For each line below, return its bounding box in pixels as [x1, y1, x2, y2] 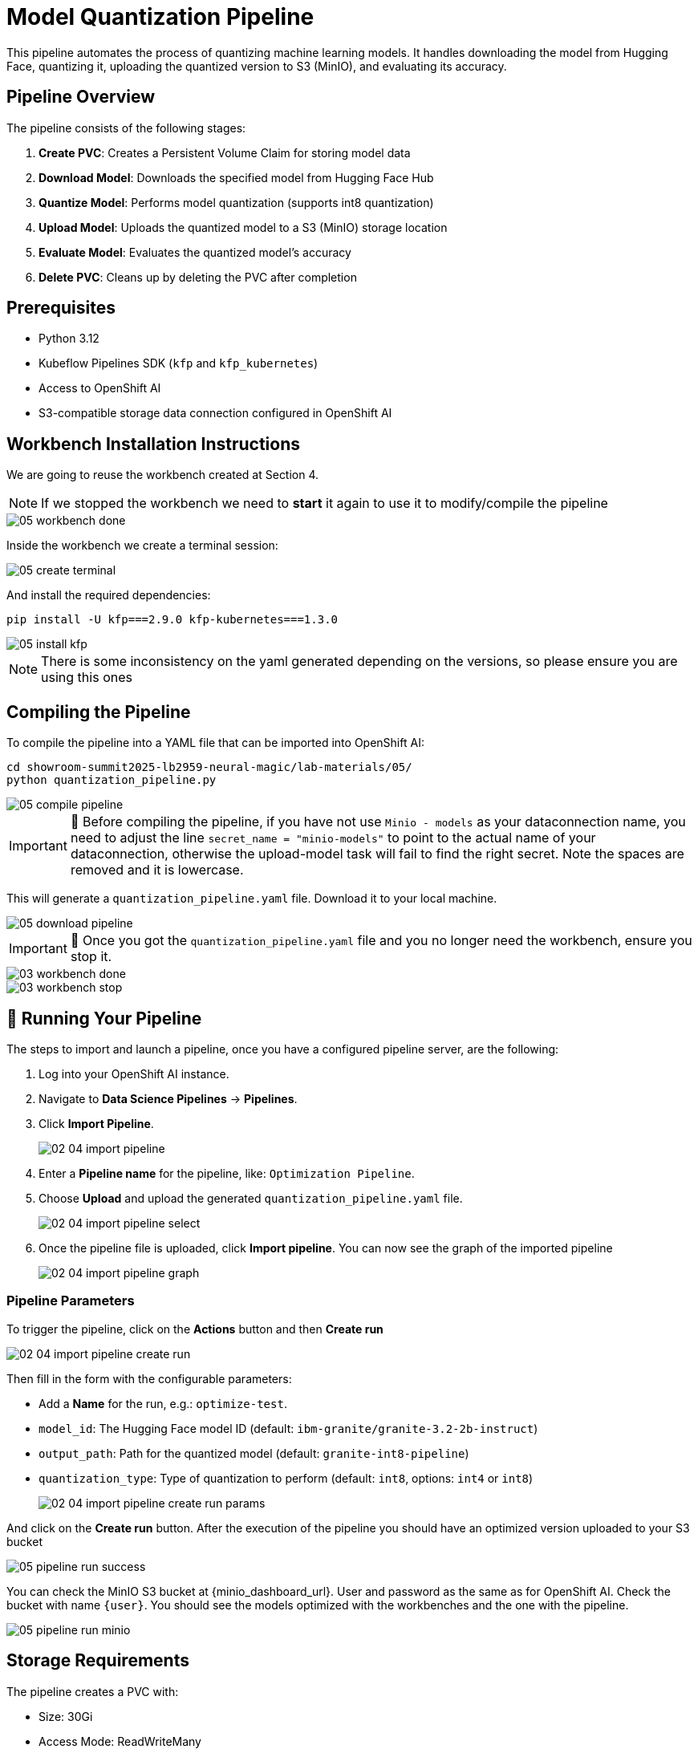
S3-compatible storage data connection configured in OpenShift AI [39, 406, 392, 420]
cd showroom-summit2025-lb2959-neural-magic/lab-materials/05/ [6, 761, 412, 774]
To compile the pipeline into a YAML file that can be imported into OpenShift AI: [6, 736, 424, 750]
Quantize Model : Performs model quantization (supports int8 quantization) [39, 195, 434, 209]
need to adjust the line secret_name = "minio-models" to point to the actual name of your [70, 830, 596, 846]
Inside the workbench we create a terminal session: [6, 538, 278, 553]
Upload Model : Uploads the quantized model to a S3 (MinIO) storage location [39, 220, 448, 234]
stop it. [70, 948, 112, 965]
